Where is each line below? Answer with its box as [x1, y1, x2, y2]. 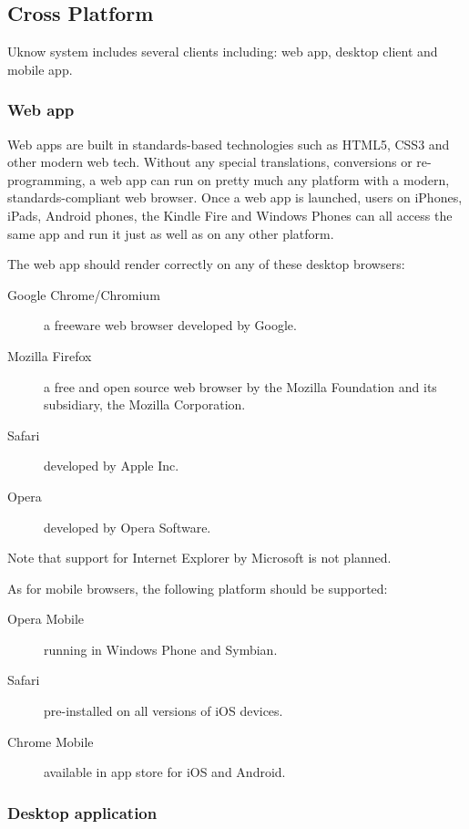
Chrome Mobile [7, 731, 94, 751]
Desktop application [7, 801, 158, 824]
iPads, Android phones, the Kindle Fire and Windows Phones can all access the [7, 205, 453, 224]
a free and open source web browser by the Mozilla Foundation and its [44, 377, 437, 396]
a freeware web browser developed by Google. [44, 316, 297, 335]
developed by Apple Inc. [44, 456, 179, 475]
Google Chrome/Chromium [7, 285, 160, 304]
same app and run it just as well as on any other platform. [7, 223, 334, 243]
